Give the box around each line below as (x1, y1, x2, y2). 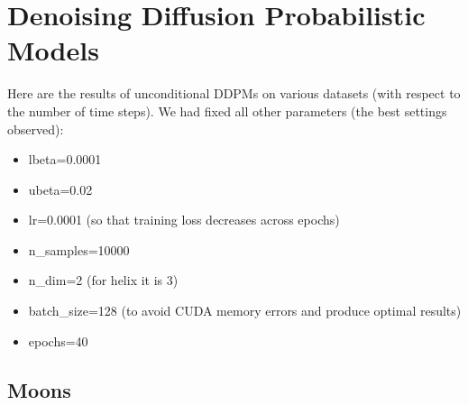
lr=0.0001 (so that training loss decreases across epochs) (28, 210, 340, 229)
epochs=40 (28, 331, 88, 350)
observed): (7, 119, 64, 138)
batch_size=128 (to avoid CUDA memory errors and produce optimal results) (28, 301, 462, 320)
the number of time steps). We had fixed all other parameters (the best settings (7, 101, 447, 120)
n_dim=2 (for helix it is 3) (28, 271, 179, 290)
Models (7, 32, 99, 69)
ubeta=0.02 (28, 179, 93, 198)
